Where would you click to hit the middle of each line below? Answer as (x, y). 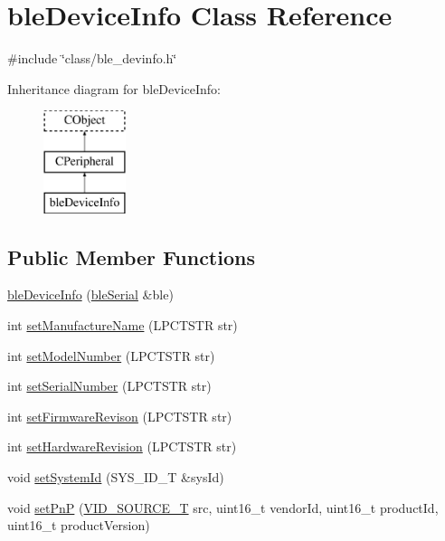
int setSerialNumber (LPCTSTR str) (109, 386)
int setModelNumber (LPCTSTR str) (111, 355)
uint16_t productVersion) (79, 525)
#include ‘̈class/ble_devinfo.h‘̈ (92, 58)
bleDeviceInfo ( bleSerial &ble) (90, 294)
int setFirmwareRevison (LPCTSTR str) (120, 416)
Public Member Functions (131, 256)
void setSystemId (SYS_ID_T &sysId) (116, 477)
